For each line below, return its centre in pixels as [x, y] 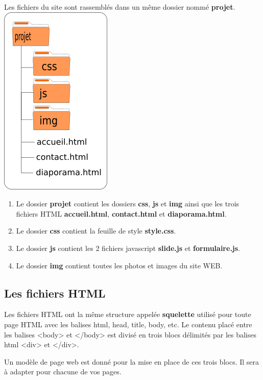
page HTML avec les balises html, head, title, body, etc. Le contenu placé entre [128, 324]
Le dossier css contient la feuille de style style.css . [96, 231]
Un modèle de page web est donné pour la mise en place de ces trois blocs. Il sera [132, 361]
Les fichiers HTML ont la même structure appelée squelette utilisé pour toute [128, 314]
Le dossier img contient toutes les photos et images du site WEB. [119, 265]
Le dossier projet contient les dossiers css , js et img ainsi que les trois [128, 204]
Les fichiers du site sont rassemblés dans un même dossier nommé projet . [120, 7]
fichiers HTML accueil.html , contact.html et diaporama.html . [121, 213]
